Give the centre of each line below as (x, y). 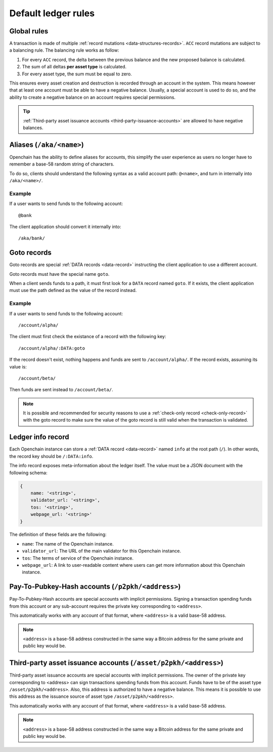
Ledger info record (39, 437)
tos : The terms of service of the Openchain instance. (78, 558)
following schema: (28, 473)
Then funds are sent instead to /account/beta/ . (61, 390)
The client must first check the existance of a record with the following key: (88, 337)
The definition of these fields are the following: (58, 534)
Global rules (29, 31)
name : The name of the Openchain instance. (68, 544)
